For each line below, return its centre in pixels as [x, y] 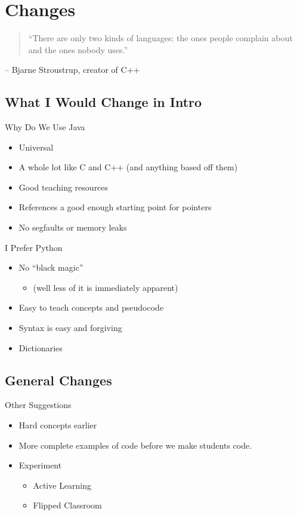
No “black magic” [51, 267]
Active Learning [62, 485]
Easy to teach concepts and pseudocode [91, 307]
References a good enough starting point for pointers [115, 207]
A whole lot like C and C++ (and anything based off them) [128, 167]
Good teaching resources [64, 187]
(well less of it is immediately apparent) [106, 287]
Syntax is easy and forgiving [70, 328]
